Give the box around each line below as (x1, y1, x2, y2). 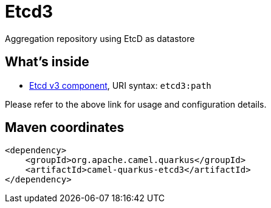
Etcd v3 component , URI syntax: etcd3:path (29, 80, 211, 91)
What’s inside (5, 54, 89, 70)
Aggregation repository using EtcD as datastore (5, 33, 195, 44)
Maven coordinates (5, 120, 125, 136)
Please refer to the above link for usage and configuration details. (5, 99, 267, 109)
